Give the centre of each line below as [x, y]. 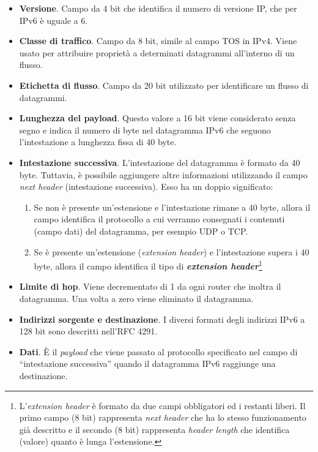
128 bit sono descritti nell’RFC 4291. [88, 331]
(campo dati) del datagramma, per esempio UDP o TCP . [141, 231]
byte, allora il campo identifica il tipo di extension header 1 [148, 265]
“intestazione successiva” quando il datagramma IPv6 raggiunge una [147, 363]
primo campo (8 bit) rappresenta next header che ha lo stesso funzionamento [163, 417]
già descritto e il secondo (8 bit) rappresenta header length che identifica [154, 429]
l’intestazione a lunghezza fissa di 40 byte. [98, 142]
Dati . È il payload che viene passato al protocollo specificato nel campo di [158, 351]
